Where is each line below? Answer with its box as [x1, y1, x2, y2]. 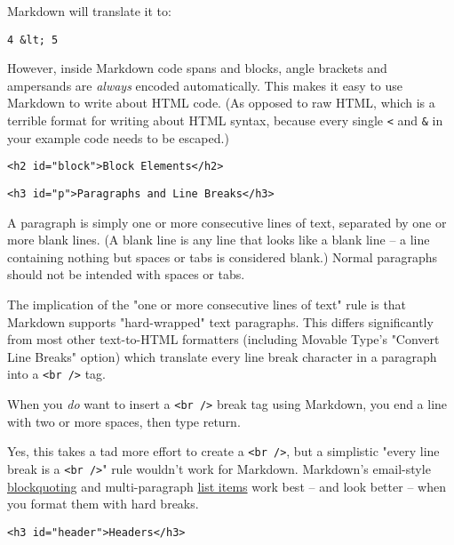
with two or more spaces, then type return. [7, 412, 241, 430]
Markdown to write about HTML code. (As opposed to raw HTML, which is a [7, 93, 435, 112]
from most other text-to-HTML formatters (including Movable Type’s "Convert [7, 330, 440, 349]
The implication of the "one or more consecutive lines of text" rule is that [7, 294, 407, 313]
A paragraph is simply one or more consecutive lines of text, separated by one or [7, 212, 447, 231]
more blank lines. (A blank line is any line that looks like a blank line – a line [7, 230, 430, 249]
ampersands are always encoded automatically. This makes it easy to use [7, 76, 403, 94]
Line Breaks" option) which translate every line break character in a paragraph [7, 347, 437, 365]
